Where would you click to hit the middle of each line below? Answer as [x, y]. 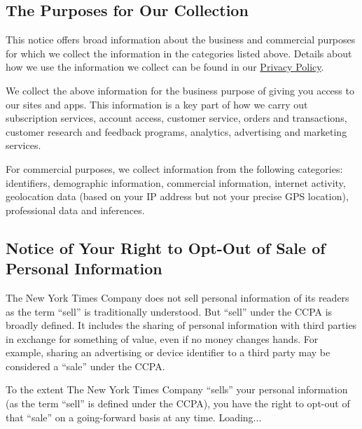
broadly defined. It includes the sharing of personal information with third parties [181, 325]
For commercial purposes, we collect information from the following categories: [174, 168]
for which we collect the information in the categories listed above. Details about [179, 53]
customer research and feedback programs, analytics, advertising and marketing [176, 131]
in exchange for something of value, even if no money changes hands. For [162, 338]
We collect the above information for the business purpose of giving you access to [180, 90]
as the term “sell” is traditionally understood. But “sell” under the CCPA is [169, 311]
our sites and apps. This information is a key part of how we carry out [157, 104]
